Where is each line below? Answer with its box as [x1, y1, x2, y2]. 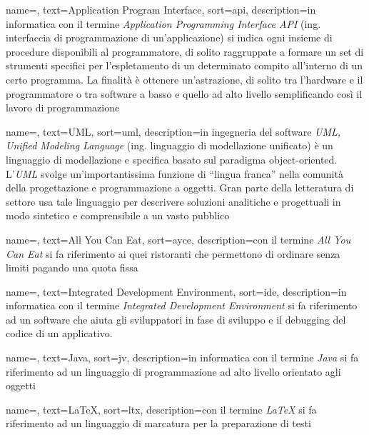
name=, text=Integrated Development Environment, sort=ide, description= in [6, 284, 347, 299]
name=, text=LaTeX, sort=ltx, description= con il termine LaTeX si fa [6, 401, 317, 416]
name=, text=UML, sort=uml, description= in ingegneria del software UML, [6, 124, 341, 139]
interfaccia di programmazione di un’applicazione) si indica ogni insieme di [6, 30, 333, 45]
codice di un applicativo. [6, 326, 113, 341]
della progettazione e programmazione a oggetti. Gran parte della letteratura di [6, 180, 354, 195]
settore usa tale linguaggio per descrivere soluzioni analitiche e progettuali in [6, 194, 341, 209]
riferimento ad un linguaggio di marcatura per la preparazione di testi [6, 416, 311, 431]
